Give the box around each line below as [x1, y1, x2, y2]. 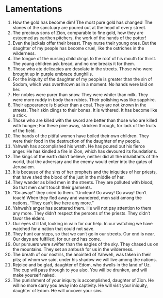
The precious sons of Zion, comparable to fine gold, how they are [12, 30, 144, 35]
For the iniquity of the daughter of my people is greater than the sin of [12, 76, 152, 82]
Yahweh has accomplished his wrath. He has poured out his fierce [12, 143, 145, 149]
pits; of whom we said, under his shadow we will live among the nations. [12, 256, 157, 263]
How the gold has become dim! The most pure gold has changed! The [12, 19, 153, 25]
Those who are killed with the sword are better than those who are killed [12, 117, 157, 123]
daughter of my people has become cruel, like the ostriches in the [12, 45, 145, 51]
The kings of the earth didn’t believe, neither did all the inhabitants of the [12, 153, 158, 159]
